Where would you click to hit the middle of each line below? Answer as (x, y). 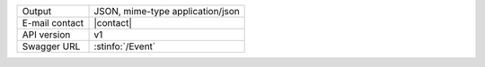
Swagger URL (51, 46)
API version (46, 34)
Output (37, 11)
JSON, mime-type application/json (167, 11)
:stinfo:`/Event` (125, 46)
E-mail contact (53, 23)
